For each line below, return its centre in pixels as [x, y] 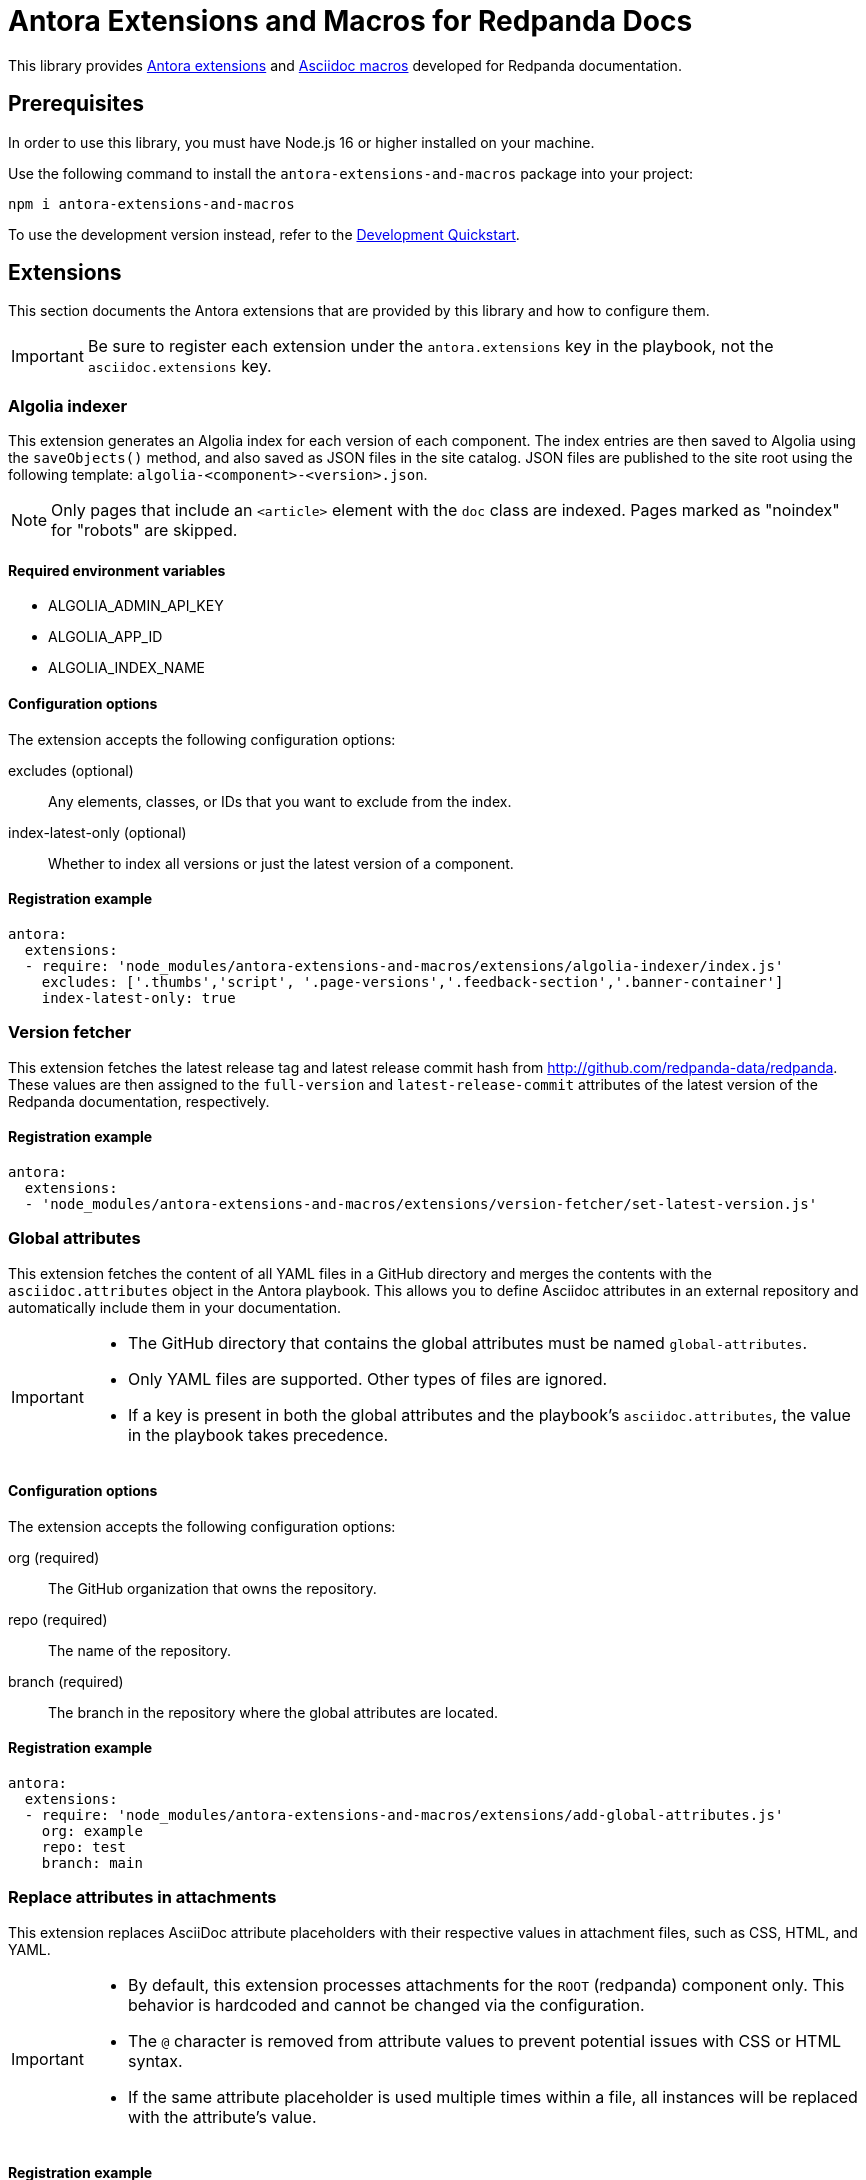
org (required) [54, 1557]
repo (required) [58, 1619]
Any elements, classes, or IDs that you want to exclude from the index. [280, 801]
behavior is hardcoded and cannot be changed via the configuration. [386, 2004]
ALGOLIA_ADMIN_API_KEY [136, 606]
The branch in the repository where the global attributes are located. [273, 1712]
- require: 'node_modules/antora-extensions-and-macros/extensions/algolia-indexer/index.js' [404, 965]
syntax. [155, 2060]
